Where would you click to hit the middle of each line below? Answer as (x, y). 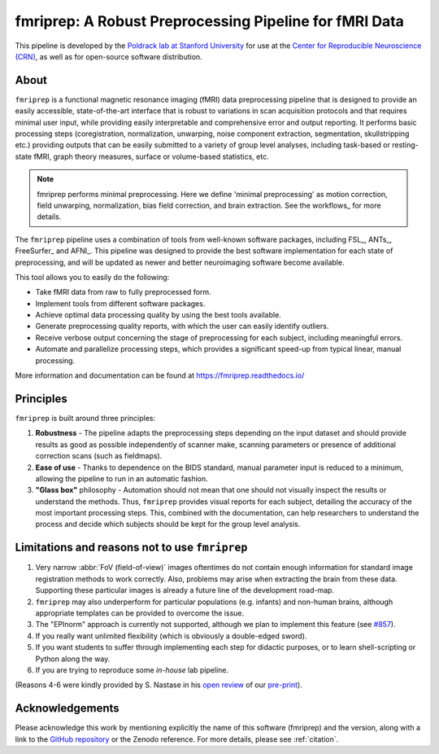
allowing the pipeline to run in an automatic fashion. (122, 478)
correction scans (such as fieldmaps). (99, 456)
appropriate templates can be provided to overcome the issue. (139, 613)
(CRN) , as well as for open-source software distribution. (109, 56)
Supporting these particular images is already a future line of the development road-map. (185, 590)
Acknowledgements (67, 708)
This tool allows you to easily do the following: (92, 277)
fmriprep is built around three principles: (85, 418)
